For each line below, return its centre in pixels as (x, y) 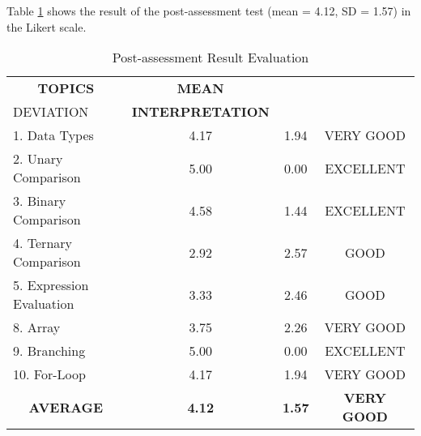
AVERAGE (66, 407)
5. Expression (51, 285)
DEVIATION (51, 112)
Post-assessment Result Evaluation (210, 58)
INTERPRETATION (200, 112)
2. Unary (38, 159)
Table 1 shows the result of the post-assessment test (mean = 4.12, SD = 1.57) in (209, 11)
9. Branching (49, 351)
